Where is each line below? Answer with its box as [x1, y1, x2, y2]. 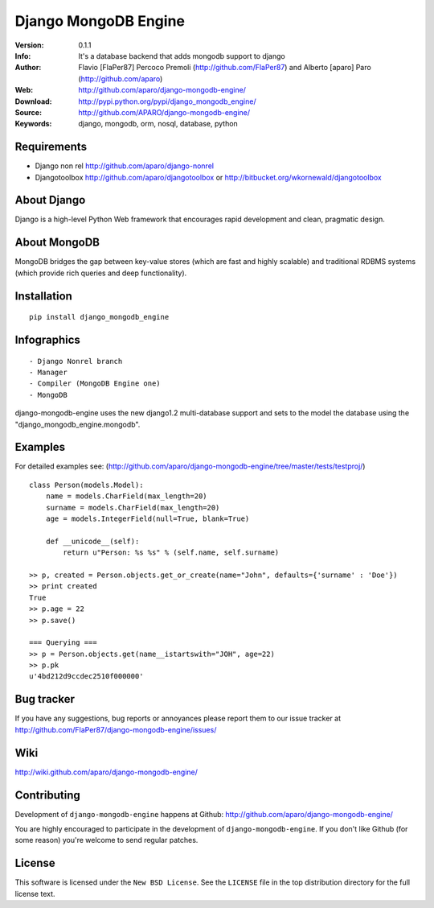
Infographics [14, 333, 80, 346]
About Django [14, 193, 86, 207]
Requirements [14, 140, 88, 154]
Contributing [14, 788, 80, 802]
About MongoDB [14, 236, 100, 250]
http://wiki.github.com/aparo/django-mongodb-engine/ [14, 767, 199, 777]
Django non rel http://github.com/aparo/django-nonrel [35, 161, 215, 171]
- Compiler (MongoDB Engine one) [29, 379, 161, 388]
